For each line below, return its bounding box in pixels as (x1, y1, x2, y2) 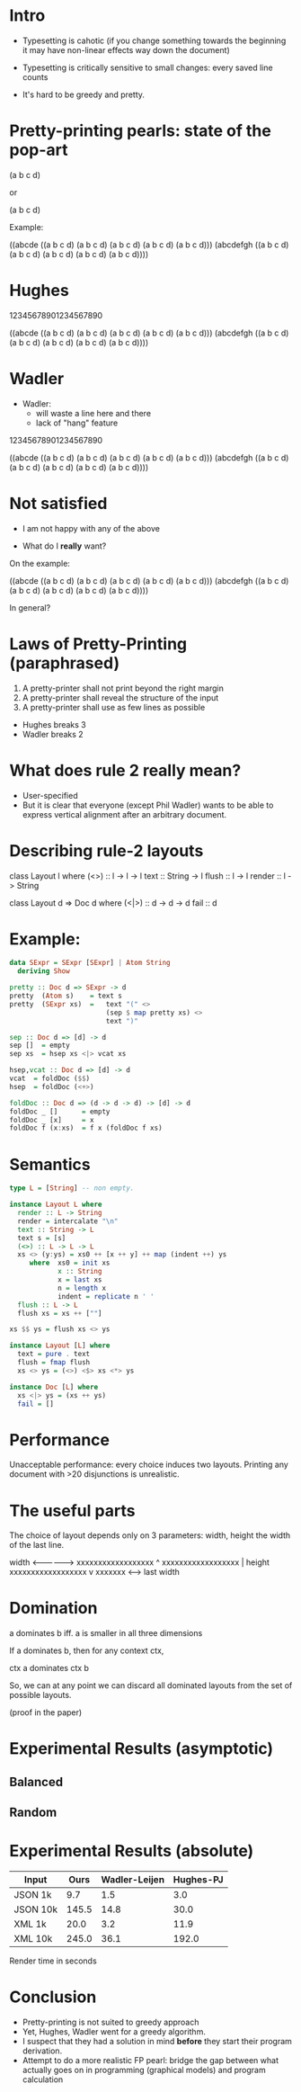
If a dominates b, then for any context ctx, (9, 1645, 164, 1656)
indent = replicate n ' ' (57, 1292, 155, 1301)
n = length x (57, 1283, 106, 1292)
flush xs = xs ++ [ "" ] (17, 1309, 102, 1318)
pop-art (9, 140, 69, 160)
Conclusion (9, 1987, 97, 2007)
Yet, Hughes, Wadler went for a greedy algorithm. (22, 2026, 207, 2037)
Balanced (9, 1774, 64, 1790)
